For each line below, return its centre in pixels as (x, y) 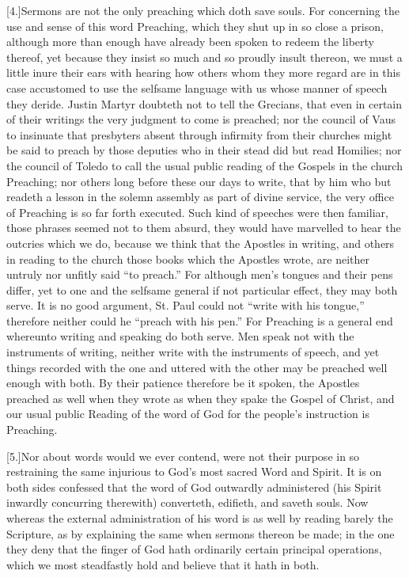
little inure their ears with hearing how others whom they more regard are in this (203, 72)
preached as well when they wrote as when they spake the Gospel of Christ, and (201, 398)
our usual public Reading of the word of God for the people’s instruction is (188, 414)
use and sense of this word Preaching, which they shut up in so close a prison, (195, 26)
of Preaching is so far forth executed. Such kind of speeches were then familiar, (197, 212)
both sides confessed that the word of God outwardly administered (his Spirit (194, 487)
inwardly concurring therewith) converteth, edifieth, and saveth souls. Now (187, 502)
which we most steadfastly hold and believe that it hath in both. (163, 564)
